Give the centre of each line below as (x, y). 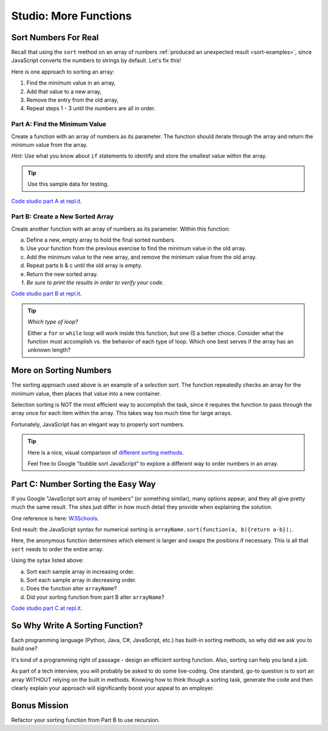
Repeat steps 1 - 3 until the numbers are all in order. (91, 108)
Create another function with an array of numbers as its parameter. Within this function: (121, 229)
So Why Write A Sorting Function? (77, 625)
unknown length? (49, 350)
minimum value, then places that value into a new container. (86, 393)
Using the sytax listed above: (48, 561)
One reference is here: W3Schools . (55, 518)
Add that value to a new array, (64, 91)
